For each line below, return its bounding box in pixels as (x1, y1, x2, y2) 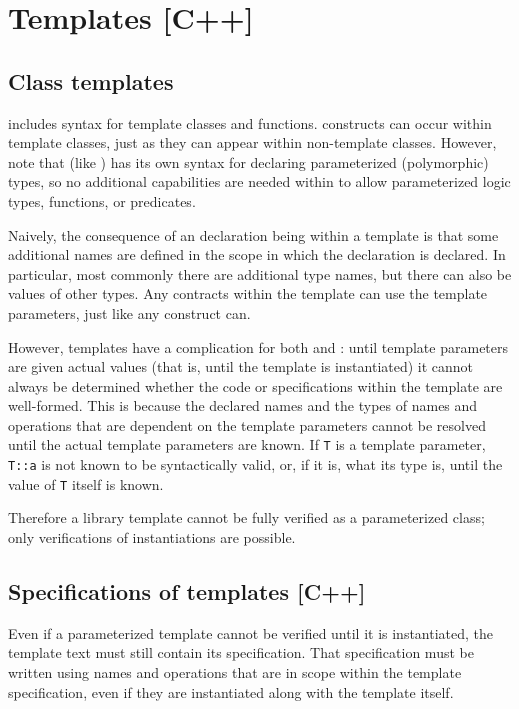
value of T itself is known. (8, 473, 164, 494)
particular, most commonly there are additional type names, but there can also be (8, 263, 512, 284)
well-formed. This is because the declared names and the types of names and (8, 395, 478, 416)
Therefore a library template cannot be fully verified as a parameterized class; (8, 507, 485, 528)
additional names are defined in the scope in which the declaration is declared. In (8, 244, 506, 265)
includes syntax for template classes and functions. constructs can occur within (8, 112, 492, 133)
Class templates (8, 65, 174, 96)
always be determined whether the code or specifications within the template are (8, 375, 503, 396)
